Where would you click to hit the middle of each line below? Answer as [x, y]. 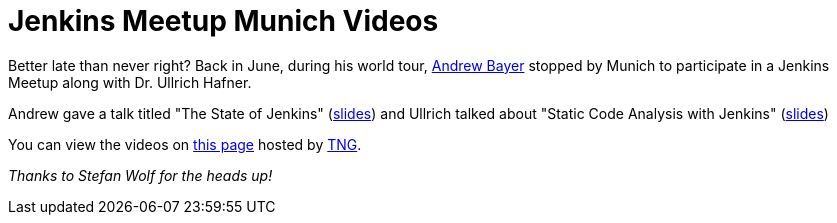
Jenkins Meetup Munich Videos [223, 21]
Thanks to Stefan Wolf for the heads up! [140, 175]
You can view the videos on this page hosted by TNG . [185, 144]
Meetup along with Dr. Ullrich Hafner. [130, 82]
